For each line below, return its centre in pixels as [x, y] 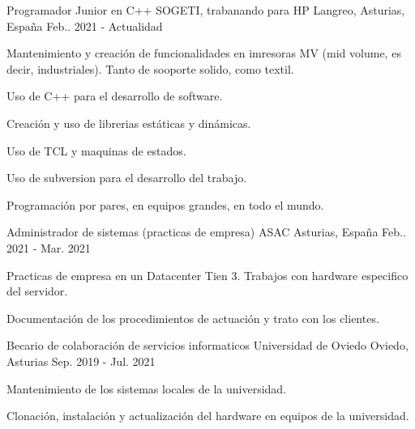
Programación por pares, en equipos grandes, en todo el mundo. [165, 204]
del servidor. [37, 291]
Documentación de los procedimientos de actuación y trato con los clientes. [193, 318]
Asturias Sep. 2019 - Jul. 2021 [81, 361]
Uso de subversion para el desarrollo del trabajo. [127, 178]
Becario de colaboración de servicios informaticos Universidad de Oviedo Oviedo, [207, 345]
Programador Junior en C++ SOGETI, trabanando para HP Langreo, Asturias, [206, 10]
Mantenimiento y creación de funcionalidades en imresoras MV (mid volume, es [204, 53]
